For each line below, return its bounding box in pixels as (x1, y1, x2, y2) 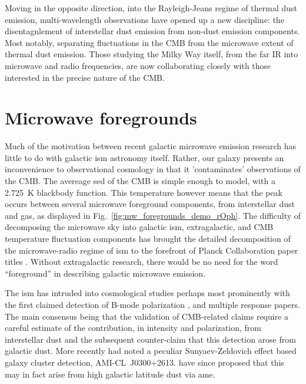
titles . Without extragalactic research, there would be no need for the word (5, 255, 278, 268)
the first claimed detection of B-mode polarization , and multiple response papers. (5, 298, 300, 310)
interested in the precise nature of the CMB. (5, 71, 165, 83)
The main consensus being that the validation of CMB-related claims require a (5, 310, 289, 322)
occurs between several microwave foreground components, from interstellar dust (5, 198, 295, 210)
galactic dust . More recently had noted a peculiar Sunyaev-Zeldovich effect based (5, 344, 297, 357)
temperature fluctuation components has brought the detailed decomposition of (5, 232, 291, 245)
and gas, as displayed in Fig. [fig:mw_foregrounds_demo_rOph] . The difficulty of (5, 209, 301, 221)
